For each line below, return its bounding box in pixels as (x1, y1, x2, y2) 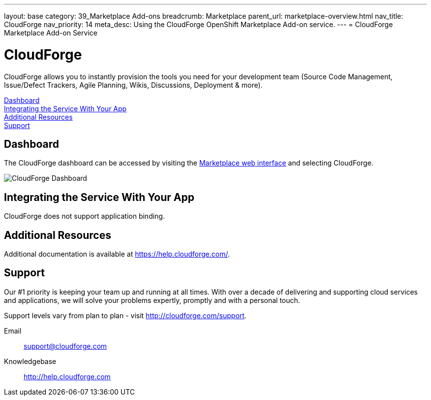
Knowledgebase (4, 357, 57, 366)
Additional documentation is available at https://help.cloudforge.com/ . (4, 250, 230, 259)
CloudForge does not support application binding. (4, 212, 165, 221)
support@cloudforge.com (24, 341, 107, 350)
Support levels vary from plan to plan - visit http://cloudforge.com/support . (4, 311, 246, 320)
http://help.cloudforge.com (24, 372, 111, 381)
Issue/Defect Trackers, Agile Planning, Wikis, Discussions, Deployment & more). (4, 80, 263, 89)
